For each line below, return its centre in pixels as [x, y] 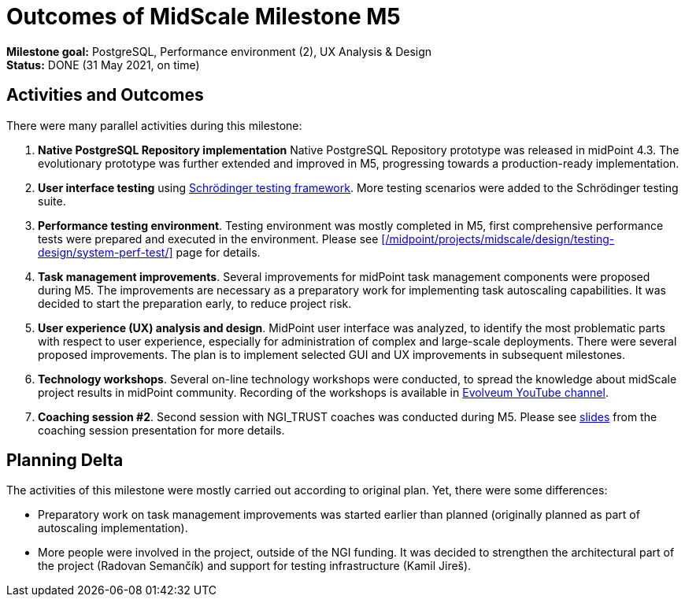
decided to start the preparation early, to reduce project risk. [195, 303]
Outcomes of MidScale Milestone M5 [204, 17]
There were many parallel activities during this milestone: [154, 125]
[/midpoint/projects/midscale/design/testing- [498, 239]
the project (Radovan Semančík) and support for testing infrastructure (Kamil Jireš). [255, 566]
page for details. [218, 252]
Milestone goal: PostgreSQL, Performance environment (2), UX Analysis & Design [219, 51]
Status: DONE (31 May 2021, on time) [103, 65]
